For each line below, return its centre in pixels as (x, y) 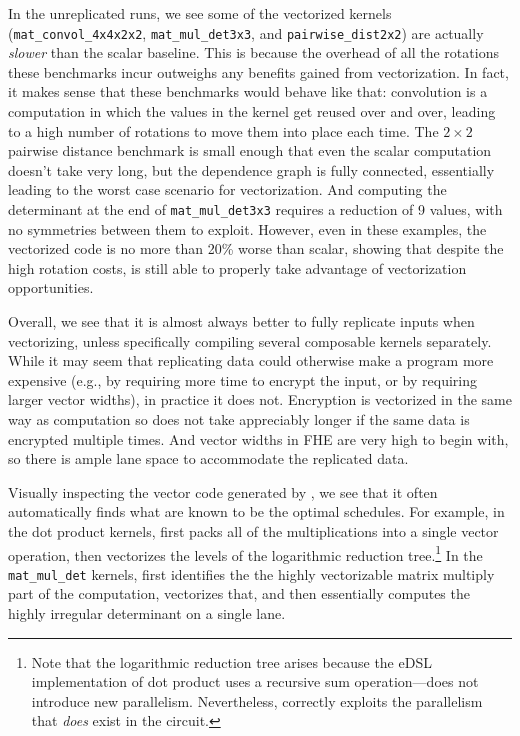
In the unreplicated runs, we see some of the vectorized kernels (200, 13)
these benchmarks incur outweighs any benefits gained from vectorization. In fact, (258, 71)
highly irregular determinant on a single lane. (147, 613)
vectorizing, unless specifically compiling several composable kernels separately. (250, 340)
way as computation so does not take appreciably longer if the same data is (239, 419)
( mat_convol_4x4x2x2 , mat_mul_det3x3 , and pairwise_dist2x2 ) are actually (246, 32)
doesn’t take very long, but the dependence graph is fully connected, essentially (251, 169)
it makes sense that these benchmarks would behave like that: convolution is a (248, 91)
